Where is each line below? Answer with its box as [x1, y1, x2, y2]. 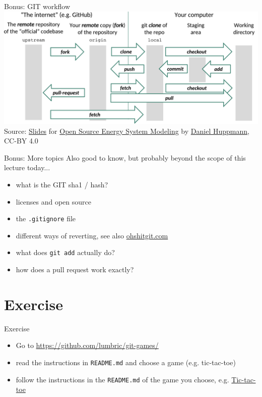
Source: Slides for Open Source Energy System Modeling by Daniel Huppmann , [4, 125, 249, 136]
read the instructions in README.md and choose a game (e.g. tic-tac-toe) [16, 357, 236, 368]
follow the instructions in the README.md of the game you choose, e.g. [16, 374, 229, 384]
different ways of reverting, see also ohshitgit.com [16, 230, 168, 240]
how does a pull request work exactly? [16, 264, 134, 275]
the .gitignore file [16, 213, 76, 224]
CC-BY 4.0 [4, 135, 38, 146]
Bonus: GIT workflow [4, 1, 71, 11]
